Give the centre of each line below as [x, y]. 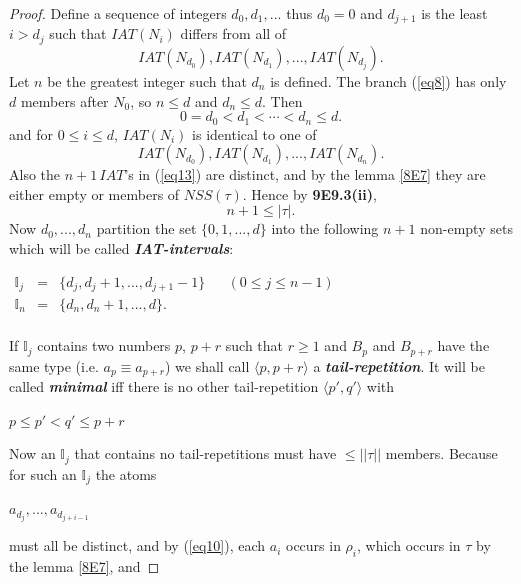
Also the [35, 174]
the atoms [126, 473]
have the [463, 345]
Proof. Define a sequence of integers [118, 13]
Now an [32, 453]
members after [64, 100]
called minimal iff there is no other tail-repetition [164, 385]
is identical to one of [254, 133]
